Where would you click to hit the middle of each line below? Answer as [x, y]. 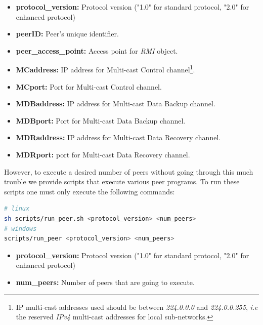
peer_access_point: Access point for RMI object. [97, 50]
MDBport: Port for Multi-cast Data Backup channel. [101, 120]
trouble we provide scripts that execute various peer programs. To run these [122, 181]
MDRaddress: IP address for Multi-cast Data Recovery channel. [118, 137]
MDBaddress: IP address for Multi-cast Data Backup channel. [116, 104]
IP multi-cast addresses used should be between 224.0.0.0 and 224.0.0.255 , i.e [137, 307]
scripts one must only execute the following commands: [90, 191]
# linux [17, 209]
